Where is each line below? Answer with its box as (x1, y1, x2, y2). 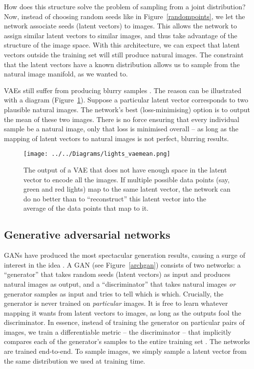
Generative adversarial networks (4, 227, 170, 242)
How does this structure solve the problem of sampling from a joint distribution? (4, 1, 246, 11)
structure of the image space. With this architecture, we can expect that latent (4, 40, 240, 50)
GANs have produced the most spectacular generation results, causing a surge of (4, 250, 245, 260)
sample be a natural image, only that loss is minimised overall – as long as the (4, 123, 239, 134)
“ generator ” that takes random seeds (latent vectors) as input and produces (4, 269, 231, 279)
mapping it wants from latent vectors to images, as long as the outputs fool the (4, 307, 241, 318)
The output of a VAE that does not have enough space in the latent (23, 164, 227, 174)
